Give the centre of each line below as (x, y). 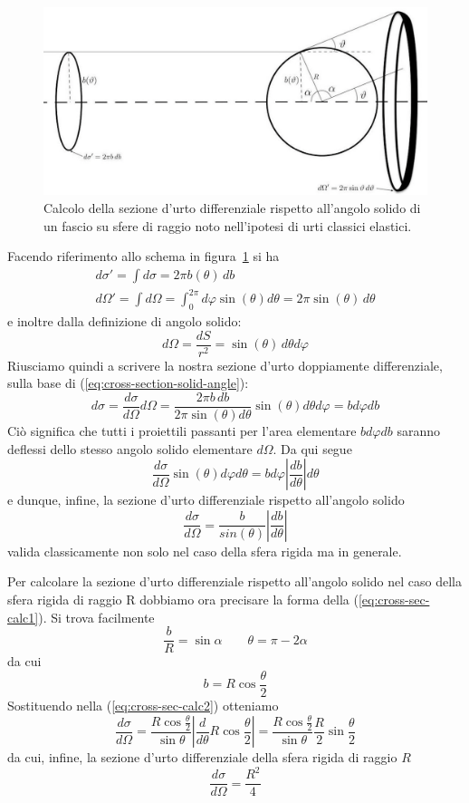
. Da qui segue (312, 448)
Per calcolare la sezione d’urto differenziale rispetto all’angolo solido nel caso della (234, 581)
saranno (419, 431)
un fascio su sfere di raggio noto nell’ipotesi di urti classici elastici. (228, 225)
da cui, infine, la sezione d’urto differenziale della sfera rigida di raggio (202, 757)
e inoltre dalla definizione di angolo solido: (124, 321)
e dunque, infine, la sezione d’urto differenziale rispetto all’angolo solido (206, 500)
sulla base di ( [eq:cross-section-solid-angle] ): (128, 383)
